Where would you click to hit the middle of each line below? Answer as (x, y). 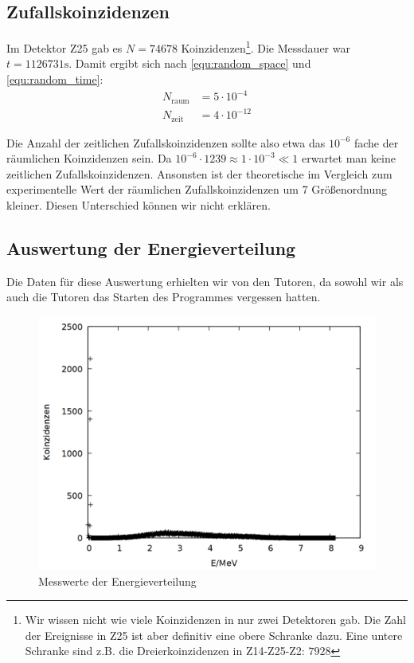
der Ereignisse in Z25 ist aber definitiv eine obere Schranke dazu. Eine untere (214, 635)
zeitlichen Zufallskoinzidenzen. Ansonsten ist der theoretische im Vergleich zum (199, 173)
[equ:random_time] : (55, 79)
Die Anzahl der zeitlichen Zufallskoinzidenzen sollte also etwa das (166, 142)
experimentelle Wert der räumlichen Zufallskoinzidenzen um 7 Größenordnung (197, 189)
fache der (376, 142)
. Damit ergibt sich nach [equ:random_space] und (190, 63)
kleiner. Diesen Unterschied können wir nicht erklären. (139, 204)
